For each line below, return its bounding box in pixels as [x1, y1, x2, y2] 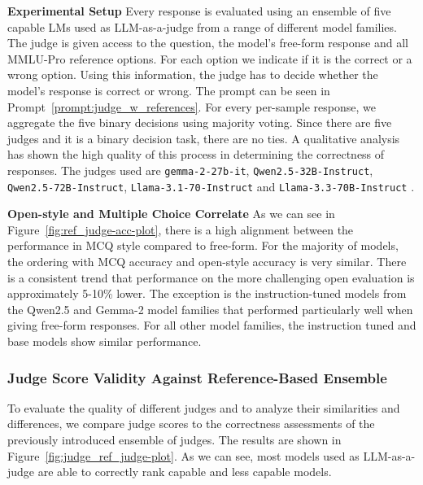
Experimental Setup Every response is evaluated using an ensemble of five [7, 2, 391, 19]
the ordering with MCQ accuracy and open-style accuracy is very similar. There [7, 253, 407, 270]
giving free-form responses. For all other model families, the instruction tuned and [7, 317, 416, 334]
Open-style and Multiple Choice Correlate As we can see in [7, 205, 335, 222]
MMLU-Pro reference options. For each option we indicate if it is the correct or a [7, 50, 412, 67]
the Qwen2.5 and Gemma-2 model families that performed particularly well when [7, 300, 413, 317]
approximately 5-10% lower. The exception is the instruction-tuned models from [7, 285, 407, 302]
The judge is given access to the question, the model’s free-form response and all [7, 34, 408, 51]
